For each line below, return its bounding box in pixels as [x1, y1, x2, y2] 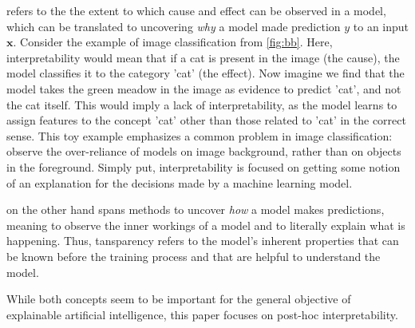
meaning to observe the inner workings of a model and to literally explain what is [6, 216, 405, 233]
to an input [353, 18, 409, 34]
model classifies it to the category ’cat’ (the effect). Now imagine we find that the [6, 65, 405, 81]
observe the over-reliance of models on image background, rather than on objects [6, 143, 401, 160]
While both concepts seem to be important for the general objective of [6, 290, 351, 307]
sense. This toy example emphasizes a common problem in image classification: [6, 127, 393, 144]
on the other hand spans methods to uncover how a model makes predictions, [6, 201, 385, 218]
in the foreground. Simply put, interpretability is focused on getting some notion [6, 158, 401, 175]
